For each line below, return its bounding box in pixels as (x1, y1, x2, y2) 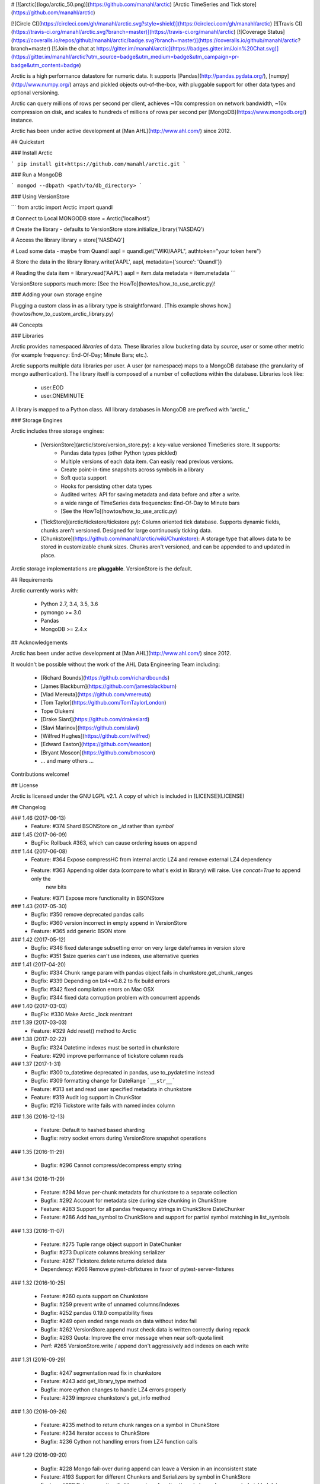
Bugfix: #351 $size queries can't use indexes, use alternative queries (31, 953, 199, 960)
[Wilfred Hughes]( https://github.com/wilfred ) (40, 732, 151, 739)
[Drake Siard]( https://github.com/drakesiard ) (40, 716, 150, 723)
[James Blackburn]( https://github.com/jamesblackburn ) (40, 683, 177, 690)
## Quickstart (11, 138, 44, 145)
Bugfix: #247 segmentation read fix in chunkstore (40, 1369, 162, 1377)
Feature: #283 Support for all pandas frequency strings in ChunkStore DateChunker (40, 1205, 245, 1212)
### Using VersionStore (11, 193, 70, 200)
